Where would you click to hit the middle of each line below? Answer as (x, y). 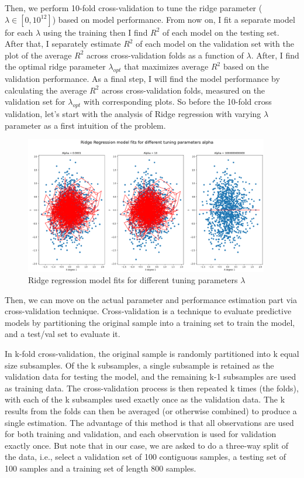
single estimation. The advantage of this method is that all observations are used (149, 422)
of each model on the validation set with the (215, 44)
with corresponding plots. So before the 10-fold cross (178, 102)
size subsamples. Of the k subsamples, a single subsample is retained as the (139, 365)
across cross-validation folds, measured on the (184, 90)
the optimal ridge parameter (55, 66)
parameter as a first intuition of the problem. (85, 125)
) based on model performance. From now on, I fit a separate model (174, 19)
